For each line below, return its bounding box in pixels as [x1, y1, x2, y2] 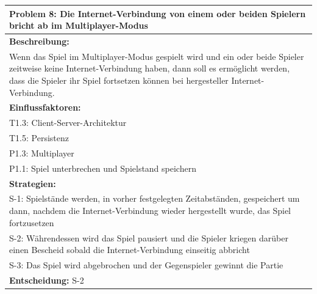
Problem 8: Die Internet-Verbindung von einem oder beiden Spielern [9, 7, 306, 20]
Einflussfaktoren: [9, 101, 81, 114]
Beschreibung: [9, 34, 69, 47]
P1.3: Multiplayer [9, 146, 74, 159]
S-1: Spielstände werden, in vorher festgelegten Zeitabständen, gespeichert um [9, 192, 300, 205]
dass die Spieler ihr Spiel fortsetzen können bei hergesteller [9, 73, 229, 86]
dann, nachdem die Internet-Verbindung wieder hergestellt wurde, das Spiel [9, 204, 291, 217]
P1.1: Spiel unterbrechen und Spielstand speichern [9, 161, 196, 174]
